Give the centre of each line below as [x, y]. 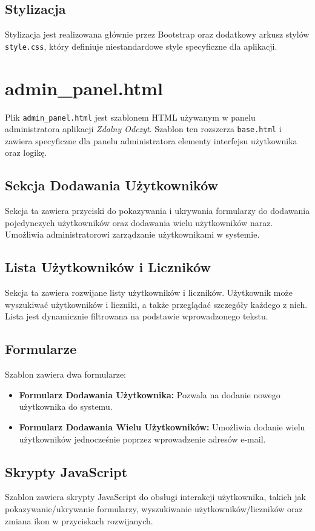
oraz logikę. [26, 152]
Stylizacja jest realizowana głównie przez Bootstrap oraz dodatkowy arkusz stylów [157, 34]
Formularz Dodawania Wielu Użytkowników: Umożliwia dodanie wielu [162, 427]
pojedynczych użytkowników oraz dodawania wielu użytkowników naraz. [139, 222]
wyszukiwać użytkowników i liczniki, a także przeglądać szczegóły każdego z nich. [156, 304]
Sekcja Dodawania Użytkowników [112, 185]
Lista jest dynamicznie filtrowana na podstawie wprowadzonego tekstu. [137, 316]
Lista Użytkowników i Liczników [108, 267]
